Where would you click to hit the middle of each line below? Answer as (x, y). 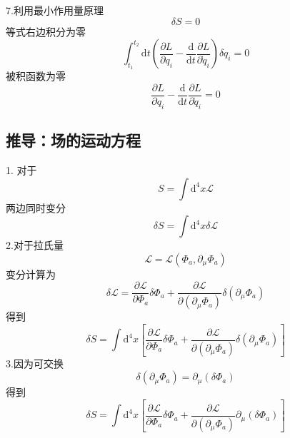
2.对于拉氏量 (35, 245)
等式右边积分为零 (46, 31)
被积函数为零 (36, 76)
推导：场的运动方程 (73, 140)
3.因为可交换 (35, 363)
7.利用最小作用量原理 (55, 10)
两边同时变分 (36, 207)
